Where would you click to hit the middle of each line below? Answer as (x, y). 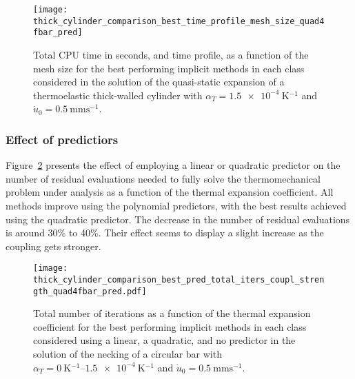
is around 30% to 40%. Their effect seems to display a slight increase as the (165, 233)
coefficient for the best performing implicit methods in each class (170, 326)
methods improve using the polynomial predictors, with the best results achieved (176, 205)
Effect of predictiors (62, 139)
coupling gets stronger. (53, 246)
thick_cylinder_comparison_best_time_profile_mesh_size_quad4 (179, 21)
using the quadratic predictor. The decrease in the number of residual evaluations (178, 219)
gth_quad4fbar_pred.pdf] (90, 291)
